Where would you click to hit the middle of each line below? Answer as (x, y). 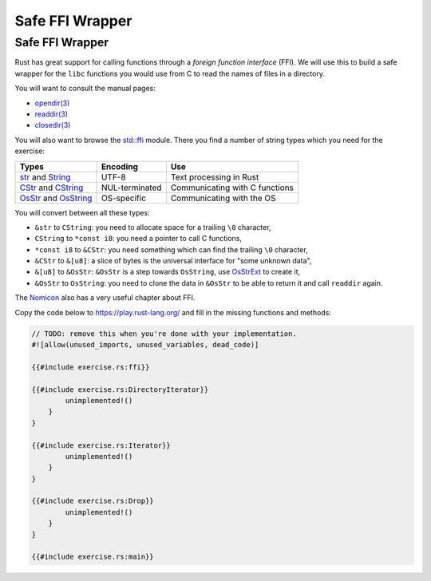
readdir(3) (51, 114)
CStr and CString (51, 188)
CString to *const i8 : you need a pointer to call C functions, (138, 239)
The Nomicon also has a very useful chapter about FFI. (105, 298)
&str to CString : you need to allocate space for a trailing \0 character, (153, 227)
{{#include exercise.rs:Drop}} (93, 501)
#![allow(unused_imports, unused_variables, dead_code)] (145, 345)
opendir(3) (52, 103)
